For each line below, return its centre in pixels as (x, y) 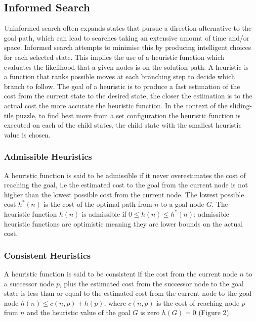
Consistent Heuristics (47, 255)
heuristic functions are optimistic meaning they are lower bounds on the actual (124, 223)
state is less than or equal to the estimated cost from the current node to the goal (128, 293)
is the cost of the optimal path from (98, 204)
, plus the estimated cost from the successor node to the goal (151, 283)
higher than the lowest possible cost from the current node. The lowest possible (124, 194)
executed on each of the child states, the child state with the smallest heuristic (123, 125)
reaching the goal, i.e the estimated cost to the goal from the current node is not (126, 185)
